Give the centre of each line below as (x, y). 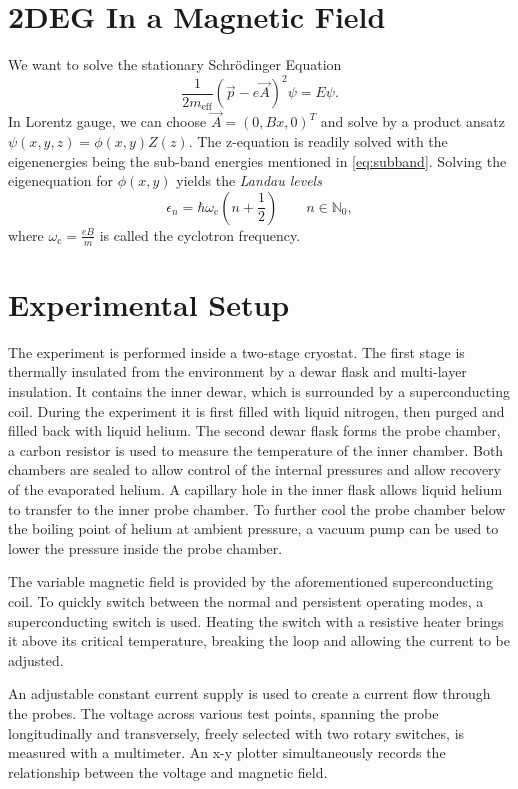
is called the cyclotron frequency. (200, 234)
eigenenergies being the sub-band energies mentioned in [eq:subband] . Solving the (257, 160)
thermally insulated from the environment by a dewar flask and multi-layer (237, 371)
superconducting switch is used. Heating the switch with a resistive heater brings (256, 620)
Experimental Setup (149, 303)
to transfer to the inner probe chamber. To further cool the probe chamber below (257, 508)
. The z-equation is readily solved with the (318, 141)
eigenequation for (61, 180)
